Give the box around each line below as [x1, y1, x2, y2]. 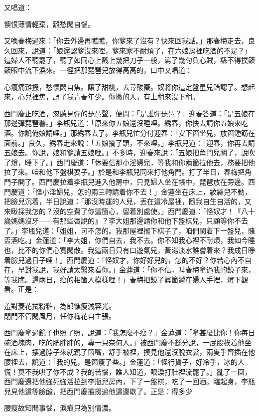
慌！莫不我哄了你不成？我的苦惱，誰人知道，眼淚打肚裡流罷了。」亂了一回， [4, 366, 252, 377]
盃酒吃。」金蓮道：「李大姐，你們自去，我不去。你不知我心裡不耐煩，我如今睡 [4, 235, 255, 245]
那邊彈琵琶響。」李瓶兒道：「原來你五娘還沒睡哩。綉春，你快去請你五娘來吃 [4, 118, 248, 128]
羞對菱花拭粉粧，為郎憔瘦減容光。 [4, 301, 116, 311]
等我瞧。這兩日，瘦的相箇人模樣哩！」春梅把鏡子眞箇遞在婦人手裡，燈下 [4, 274, 241, 284]
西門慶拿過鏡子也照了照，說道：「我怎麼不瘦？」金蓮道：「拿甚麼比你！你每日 [4, 327, 255, 338]
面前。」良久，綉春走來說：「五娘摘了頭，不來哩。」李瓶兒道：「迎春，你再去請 [4, 137, 255, 148]
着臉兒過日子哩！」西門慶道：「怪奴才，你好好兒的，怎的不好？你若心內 [4, 254, 238, 265]
